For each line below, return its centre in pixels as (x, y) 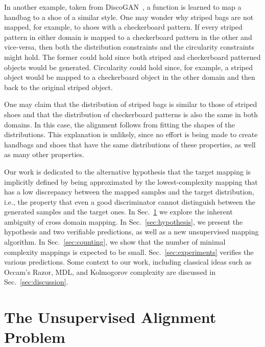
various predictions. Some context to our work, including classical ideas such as (128, 262)
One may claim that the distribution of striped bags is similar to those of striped (131, 104)
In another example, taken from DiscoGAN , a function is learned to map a (123, 7)
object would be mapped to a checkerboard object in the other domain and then (130, 77)
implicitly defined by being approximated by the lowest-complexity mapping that (131, 181)
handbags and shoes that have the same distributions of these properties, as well (130, 144)
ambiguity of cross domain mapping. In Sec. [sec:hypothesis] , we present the (124, 221)
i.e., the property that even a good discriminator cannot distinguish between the (130, 201)
